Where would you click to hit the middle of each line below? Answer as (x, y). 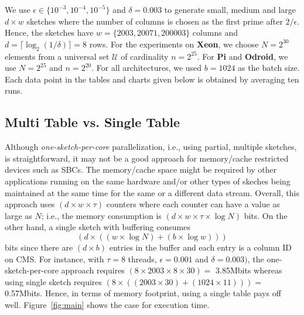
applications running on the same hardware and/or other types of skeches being (148, 181)
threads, (142, 258)
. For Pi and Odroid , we (242, 56)
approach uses (30, 204)
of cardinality (145, 56)
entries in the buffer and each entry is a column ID (200, 247)
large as (18, 215)
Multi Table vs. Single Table (93, 122)
